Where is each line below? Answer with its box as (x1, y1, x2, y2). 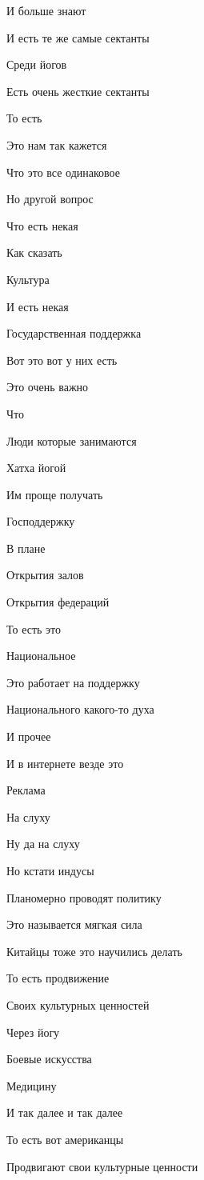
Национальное (6, 647, 76, 664)
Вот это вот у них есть (6, 351, 118, 368)
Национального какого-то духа (6, 701, 154, 718)
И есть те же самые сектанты (6, 29, 150, 46)
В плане (6, 539, 46, 556)
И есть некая (6, 298, 69, 314)
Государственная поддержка (6, 325, 142, 342)
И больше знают (6, 2, 86, 18)
